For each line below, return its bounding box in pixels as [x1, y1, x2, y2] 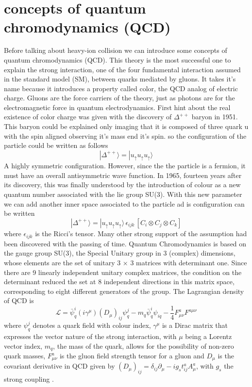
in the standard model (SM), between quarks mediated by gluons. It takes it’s [4, 74, 236, 84]
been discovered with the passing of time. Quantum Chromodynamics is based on [4, 238, 247, 248]
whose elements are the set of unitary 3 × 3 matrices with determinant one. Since [4, 257, 247, 267]
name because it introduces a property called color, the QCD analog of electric [4, 83, 238, 93]
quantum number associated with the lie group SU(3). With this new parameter [4, 189, 242, 199]
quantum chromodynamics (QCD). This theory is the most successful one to [4, 54, 231, 64]
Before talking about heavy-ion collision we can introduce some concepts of [4, 45, 227, 55]
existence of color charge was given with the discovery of [4, 112, 172, 122]
